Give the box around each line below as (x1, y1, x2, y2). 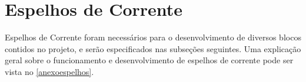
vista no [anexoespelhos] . (5, 65, 94, 77)
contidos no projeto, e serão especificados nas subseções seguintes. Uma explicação (5, 42, 301, 54)
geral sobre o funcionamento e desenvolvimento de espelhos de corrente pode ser (5, 54, 294, 66)
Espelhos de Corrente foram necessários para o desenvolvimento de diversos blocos (5, 31, 301, 43)
